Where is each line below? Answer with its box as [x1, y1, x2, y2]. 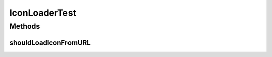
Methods [9, 22, 40, 31]
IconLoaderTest [9, 7, 77, 18]
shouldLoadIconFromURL [9, 38, 91, 47]
